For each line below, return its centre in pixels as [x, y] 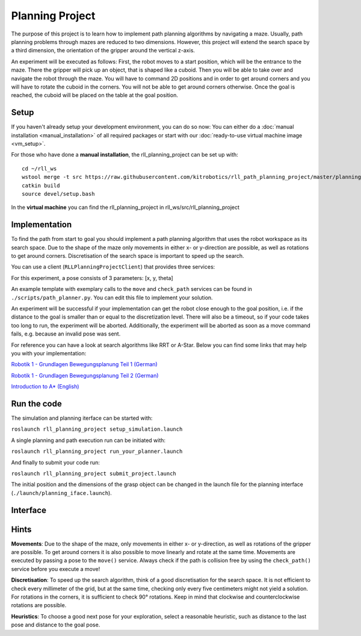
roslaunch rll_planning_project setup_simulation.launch [97, 429]
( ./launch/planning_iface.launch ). [62, 493]
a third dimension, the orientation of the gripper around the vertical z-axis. [103, 51]
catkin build [41, 185]
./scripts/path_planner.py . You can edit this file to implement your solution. [112, 298]
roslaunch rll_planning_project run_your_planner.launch [97, 451]
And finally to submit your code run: [56, 462]
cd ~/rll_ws [39, 168]
